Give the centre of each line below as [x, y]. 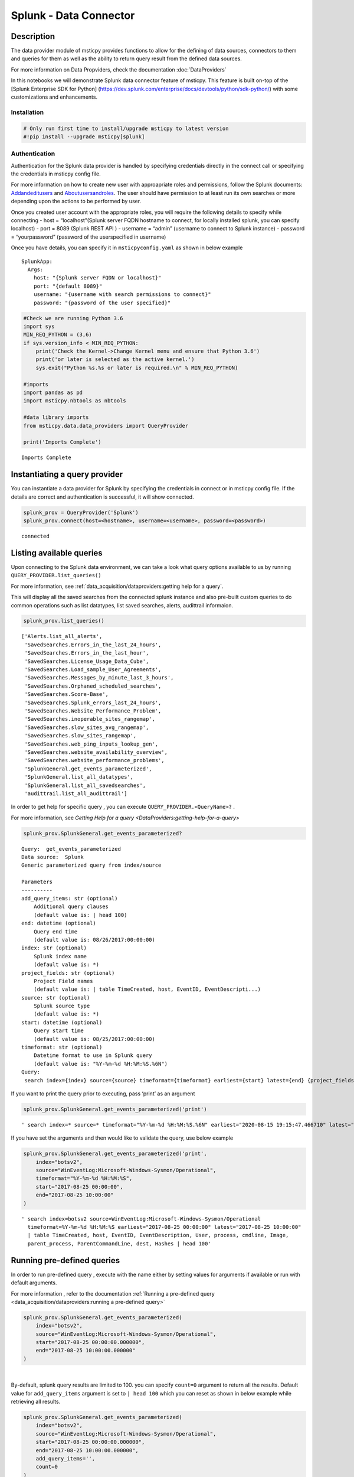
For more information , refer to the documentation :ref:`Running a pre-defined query [113, 1293]
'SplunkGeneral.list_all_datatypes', [79, 777]
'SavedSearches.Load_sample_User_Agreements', [93, 670]
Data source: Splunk [53, 857]
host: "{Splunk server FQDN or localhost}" [97, 278]
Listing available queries [57, 553]
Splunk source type [62, 1006]
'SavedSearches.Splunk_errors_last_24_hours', [93, 702]
